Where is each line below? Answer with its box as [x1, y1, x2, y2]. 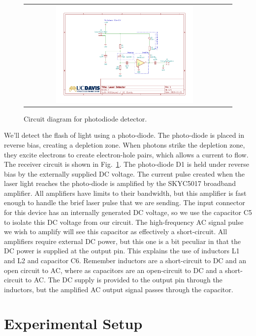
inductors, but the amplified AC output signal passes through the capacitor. [4, 284, 233, 294]
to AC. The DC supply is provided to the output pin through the [25, 275, 223, 285]
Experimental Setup [4, 313, 143, 333]
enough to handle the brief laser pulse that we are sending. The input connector [4, 197, 245, 208]
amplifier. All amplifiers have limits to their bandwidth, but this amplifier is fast [4, 187, 247, 198]
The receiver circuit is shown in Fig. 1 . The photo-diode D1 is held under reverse [4, 159, 249, 169]
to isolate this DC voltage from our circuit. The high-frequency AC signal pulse [4, 216, 244, 227]
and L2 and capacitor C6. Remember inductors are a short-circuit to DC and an [4, 255, 247, 266]
